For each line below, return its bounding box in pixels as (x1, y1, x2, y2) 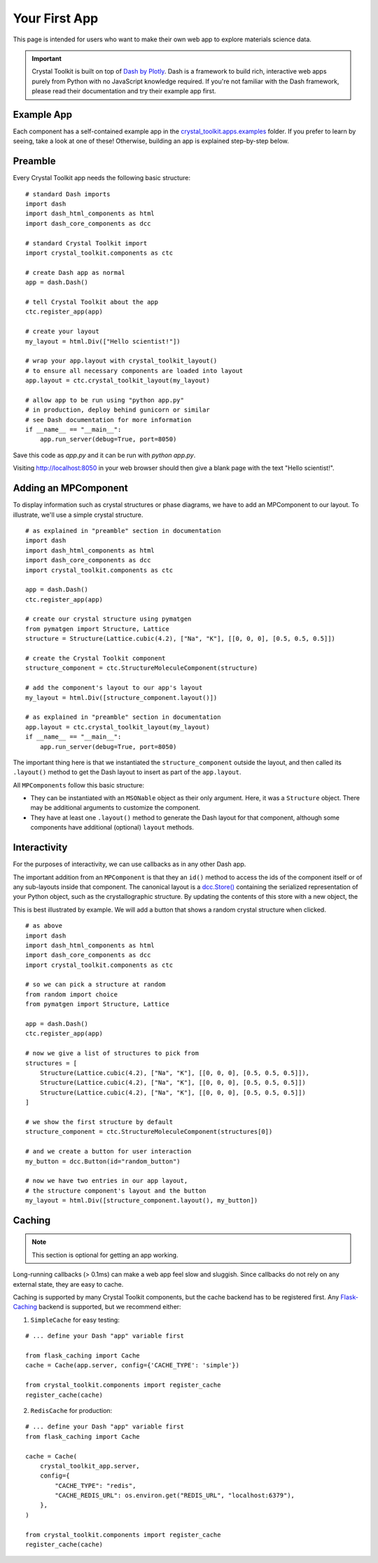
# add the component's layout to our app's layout (25, 684, 203, 692)
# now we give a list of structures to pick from (25, 1049, 199, 1057)
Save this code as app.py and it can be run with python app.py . (13, 451, 196, 459)
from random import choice (25, 990, 118, 999)
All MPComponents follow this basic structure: (13, 780, 145, 789)
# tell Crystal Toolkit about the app (25, 298, 159, 306)
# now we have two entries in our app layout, (25, 1177, 188, 1185)
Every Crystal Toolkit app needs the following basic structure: (13, 174, 191, 182)
